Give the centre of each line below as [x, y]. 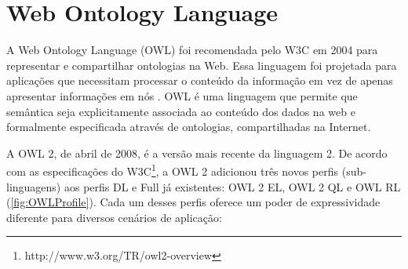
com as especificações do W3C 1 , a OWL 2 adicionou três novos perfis [173, 170]
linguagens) [34, 186]
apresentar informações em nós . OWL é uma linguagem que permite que [182, 95]
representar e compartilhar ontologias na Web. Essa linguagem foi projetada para [202, 65]
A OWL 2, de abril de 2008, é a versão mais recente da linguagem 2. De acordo [197, 153]
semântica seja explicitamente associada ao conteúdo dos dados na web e [181, 111]
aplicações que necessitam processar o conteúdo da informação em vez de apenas [200, 80]
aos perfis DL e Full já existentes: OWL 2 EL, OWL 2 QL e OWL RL [232, 186]
